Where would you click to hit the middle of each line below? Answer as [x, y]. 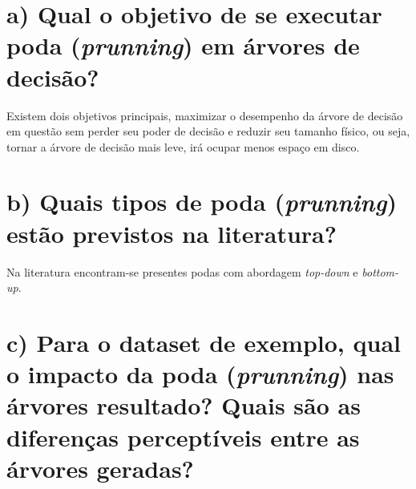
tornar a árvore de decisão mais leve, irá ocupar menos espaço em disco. [183, 146]
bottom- [380, 271]
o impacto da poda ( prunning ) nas [200, 374]
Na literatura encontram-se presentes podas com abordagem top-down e [182, 271]
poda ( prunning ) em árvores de [183, 46]
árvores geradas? [100, 468]
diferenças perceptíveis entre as [183, 436]
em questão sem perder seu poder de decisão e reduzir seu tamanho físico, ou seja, [208, 131]
